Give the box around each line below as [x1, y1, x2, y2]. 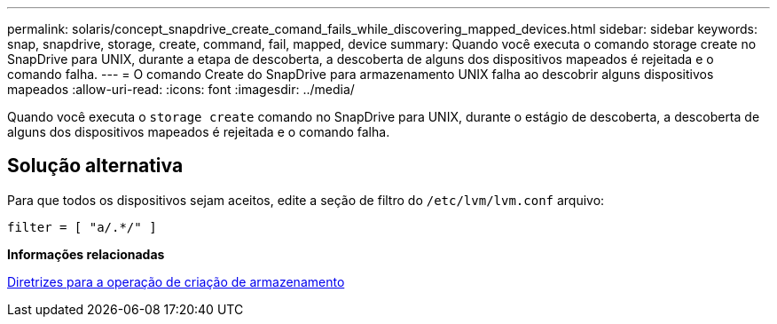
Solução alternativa [7, 154, 184, 178]
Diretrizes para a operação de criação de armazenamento [7, 273, 345, 289]
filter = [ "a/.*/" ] [7, 219, 157, 234]
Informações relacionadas [7, 246, 165, 262]
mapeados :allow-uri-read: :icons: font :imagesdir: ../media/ [7, 82, 355, 97]
